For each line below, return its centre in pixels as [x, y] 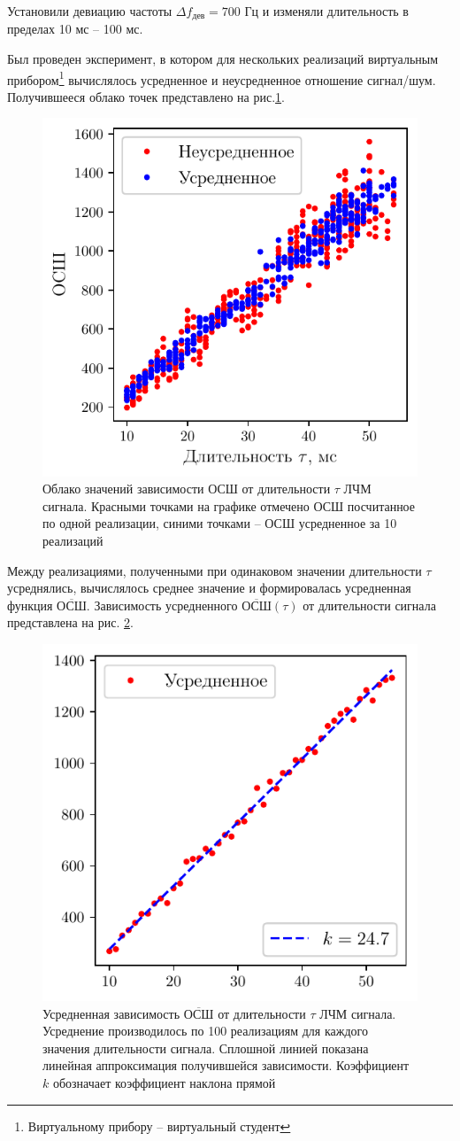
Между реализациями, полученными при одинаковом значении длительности [215, 570]
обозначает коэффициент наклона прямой [164, 1082]
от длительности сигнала [369, 605]
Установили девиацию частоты [90, 11]
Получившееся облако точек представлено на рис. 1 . [146, 96]
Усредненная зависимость [111, 1013]
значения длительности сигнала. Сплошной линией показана [206, 1048]
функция [30, 605]
